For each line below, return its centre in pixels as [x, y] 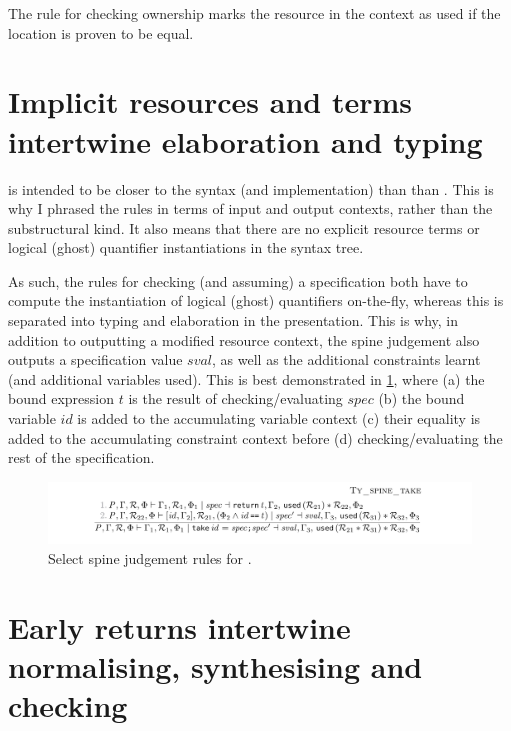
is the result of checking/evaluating [235, 398]
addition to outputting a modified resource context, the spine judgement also [244, 339]
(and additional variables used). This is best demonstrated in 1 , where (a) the [246, 378]
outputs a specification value [95, 359]
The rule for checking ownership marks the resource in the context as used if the [254, 13]
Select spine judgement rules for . [150, 557]
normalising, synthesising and [215, 665]
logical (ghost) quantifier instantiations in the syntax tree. [186, 247]
